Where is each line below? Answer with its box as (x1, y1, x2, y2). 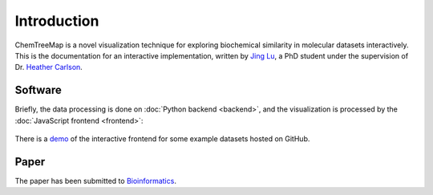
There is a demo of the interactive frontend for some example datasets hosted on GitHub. (14, 134, 310, 144)
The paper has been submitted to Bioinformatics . (14, 176, 176, 185)
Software (14, 83, 62, 97)
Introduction (14, 12, 99, 30)
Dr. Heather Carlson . (14, 63, 83, 72)
